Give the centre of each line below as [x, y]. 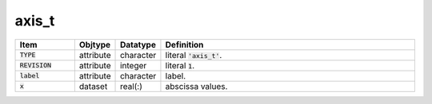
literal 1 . [180, 65]
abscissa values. [196, 86]
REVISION [36, 65]
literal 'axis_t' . [194, 55]
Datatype [138, 44]
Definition [184, 44]
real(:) [132, 86]
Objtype [95, 44]
